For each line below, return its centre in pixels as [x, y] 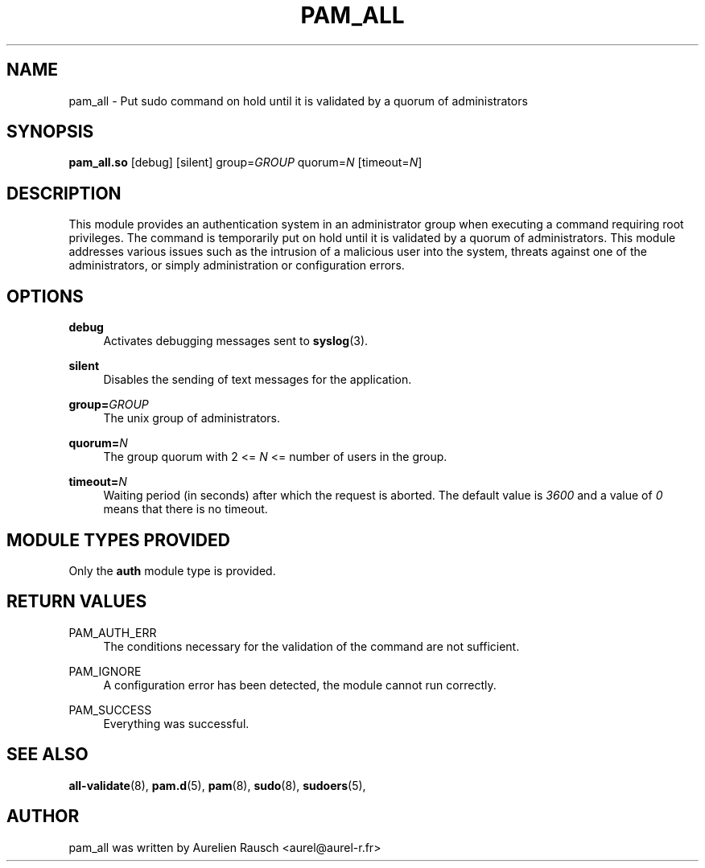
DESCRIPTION [64, 193]
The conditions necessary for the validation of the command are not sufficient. [311, 646]
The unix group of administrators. [192, 418]
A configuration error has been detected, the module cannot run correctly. [300, 685]
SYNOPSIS [50, 132]
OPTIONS [45, 296]
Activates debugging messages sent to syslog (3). [236, 341]
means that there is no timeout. [186, 509]
